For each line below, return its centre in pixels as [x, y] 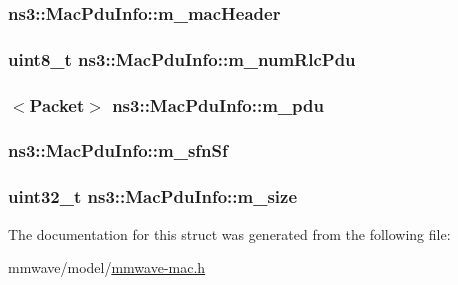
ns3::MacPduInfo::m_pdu [218, 104]
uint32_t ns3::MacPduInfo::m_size [153, 196]
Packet [57, 104]
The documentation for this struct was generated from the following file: [229, 233]
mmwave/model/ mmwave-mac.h [107, 267]
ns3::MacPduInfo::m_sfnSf [118, 150]
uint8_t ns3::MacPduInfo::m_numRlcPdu [182, 58]
